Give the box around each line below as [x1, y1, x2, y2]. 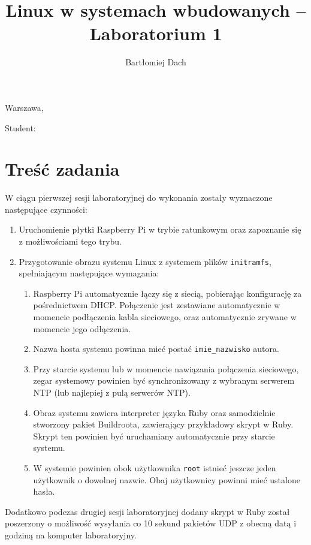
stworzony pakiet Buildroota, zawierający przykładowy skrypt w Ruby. [33, 418, 294, 430]
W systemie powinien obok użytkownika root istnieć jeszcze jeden [33, 462, 276, 474]
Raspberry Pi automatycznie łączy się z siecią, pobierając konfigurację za [33, 287, 302, 299]
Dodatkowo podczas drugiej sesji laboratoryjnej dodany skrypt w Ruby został [5, 505, 290, 517]
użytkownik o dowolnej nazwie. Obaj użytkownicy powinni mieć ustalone [33, 473, 300, 486]
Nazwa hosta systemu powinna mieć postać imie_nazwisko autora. [33, 342, 279, 355]
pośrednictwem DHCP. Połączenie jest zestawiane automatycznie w [33, 299, 280, 311]
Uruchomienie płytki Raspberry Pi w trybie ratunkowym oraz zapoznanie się [19, 223, 301, 236]
